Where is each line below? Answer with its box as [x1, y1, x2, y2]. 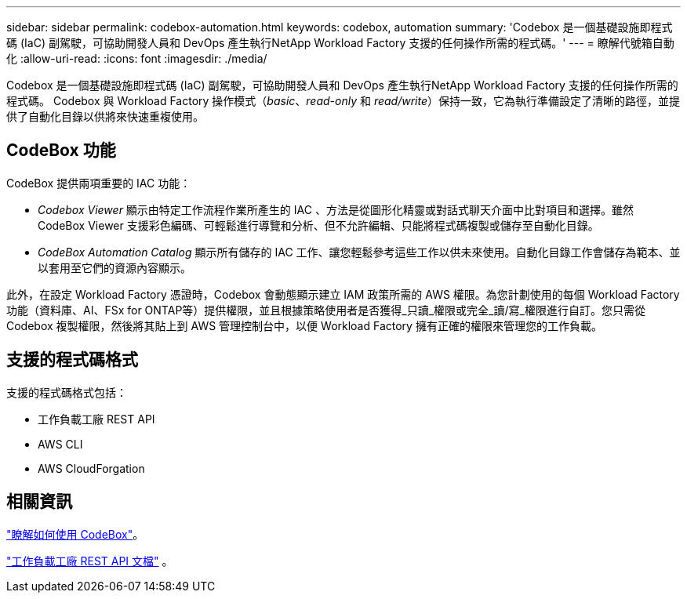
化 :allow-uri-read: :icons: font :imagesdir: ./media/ [6, 52, 267, 65]
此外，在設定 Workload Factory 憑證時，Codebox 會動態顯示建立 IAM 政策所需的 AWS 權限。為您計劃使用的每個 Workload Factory [6, 287, 680, 301]
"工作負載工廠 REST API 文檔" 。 [6, 554, 173, 568]
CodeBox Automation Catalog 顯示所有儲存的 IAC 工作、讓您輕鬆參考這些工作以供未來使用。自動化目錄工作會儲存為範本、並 [38, 245, 681, 259]
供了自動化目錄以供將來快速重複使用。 [6, 110, 204, 123]
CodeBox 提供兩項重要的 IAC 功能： [6, 176, 191, 190]
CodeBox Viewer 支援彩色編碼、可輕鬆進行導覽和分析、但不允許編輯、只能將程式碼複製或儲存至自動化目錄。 [38, 218, 599, 232]
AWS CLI [38, 437, 83, 451]
